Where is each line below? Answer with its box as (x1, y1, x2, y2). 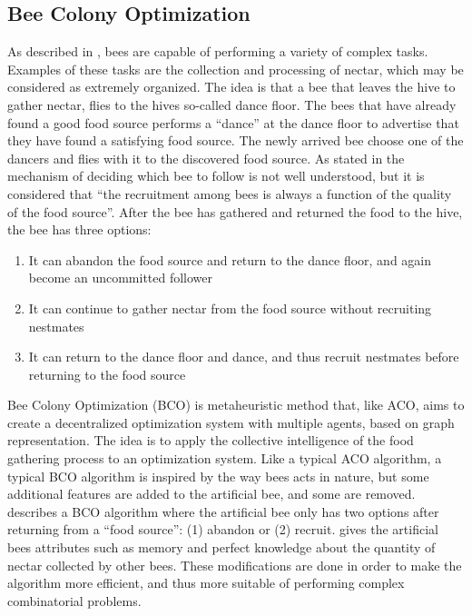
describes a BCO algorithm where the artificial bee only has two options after (7, 502, 439, 521)
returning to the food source (28, 364, 186, 383)
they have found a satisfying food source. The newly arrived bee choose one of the (7, 131, 464, 150)
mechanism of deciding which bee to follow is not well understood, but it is (7, 166, 425, 185)
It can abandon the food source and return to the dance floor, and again (28, 250, 432, 269)
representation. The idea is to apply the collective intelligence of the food (7, 431, 414, 450)
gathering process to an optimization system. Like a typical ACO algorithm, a (7, 449, 442, 468)
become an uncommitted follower (28, 268, 213, 287)
